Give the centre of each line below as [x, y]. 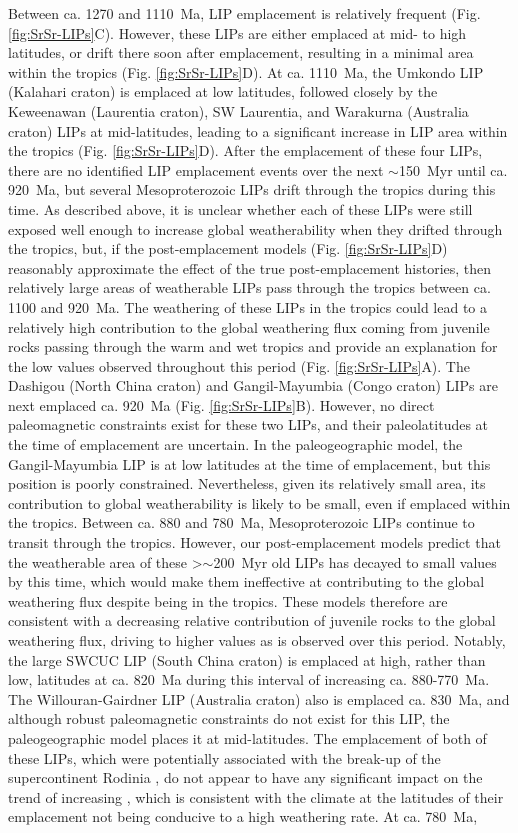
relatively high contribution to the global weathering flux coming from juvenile [249, 326]
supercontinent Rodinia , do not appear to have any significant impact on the [245, 777]
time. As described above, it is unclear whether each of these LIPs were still [240, 208]
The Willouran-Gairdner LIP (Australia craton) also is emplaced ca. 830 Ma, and [259, 698]
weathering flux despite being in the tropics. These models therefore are [228, 600]
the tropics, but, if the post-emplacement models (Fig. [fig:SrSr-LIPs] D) [228, 248]
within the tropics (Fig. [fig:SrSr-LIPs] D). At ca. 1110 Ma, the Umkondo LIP [246, 71]
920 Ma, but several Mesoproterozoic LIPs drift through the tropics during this [252, 189]
